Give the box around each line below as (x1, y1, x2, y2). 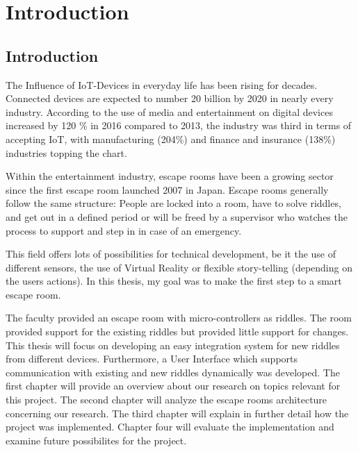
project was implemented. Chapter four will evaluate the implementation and (6, 419, 334, 434)
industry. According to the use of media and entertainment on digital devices (6, 104, 333, 119)
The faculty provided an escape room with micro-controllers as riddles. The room (6, 310, 352, 325)
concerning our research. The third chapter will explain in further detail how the (6, 405, 349, 420)
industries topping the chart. (6, 145, 127, 160)
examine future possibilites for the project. (6, 433, 187, 447)
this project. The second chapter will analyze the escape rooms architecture (6, 392, 327, 407)
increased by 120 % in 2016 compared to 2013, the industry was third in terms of (6, 118, 352, 133)
